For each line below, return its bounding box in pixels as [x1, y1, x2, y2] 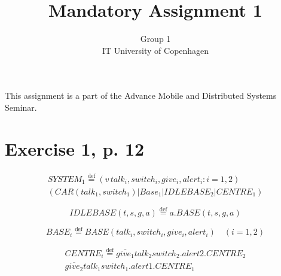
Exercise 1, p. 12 [5, 136, 145, 160]
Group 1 [140, 32, 171, 45]
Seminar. [5, 101, 37, 113]
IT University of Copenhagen [102, 44, 209, 56]
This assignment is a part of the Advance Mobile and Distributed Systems [5, 89, 277, 102]
